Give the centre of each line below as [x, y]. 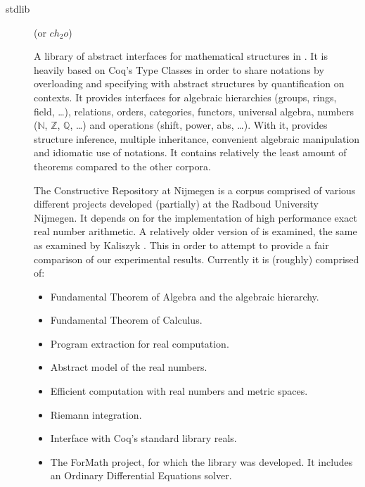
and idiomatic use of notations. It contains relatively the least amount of [190, 152]
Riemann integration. [96, 414]
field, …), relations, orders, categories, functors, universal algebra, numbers [194, 111]
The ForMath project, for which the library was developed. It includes [201, 461]
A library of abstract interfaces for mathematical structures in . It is [181, 56]
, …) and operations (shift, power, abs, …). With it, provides [199, 125]
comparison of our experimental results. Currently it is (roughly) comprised [197, 259]
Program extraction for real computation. [140, 343]
